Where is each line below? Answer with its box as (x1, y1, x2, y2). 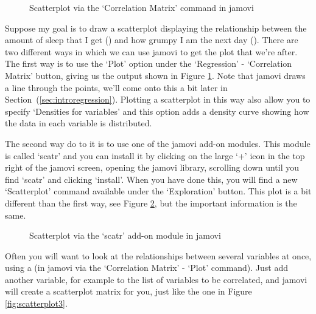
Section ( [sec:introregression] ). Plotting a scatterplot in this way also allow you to (5, 93, 311, 106)
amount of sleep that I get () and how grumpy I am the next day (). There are (5, 33, 298, 46)
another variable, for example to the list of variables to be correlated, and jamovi (5, 273, 307, 285)
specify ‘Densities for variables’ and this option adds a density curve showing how (5, 104, 309, 117)
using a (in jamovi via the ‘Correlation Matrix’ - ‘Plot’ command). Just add (5, 261, 289, 274)
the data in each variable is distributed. (5, 117, 152, 129)
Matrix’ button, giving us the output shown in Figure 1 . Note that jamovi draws (5, 69, 306, 81)
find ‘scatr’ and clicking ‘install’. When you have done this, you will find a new (5, 172, 298, 185)
